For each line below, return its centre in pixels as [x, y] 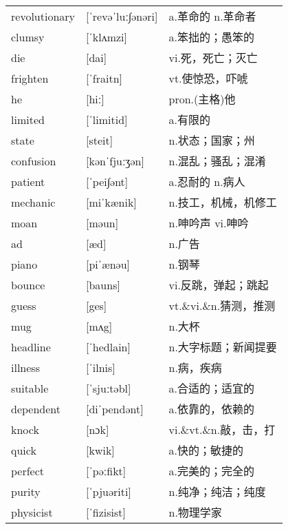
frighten [30, 78]
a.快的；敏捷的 [206, 450]
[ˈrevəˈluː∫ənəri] [122, 16]
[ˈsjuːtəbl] [109, 388]
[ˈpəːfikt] [106, 470]
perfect [28, 470]
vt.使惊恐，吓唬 [208, 79]
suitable [30, 388]
